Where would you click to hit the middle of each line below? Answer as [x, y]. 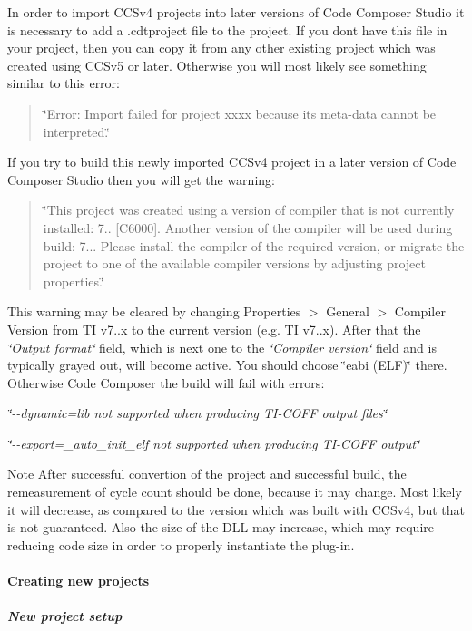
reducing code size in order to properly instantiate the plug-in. [181, 544]
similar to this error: [64, 83]
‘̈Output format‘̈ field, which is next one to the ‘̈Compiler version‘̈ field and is [222, 347]
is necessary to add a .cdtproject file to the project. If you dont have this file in [227, 29]
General [348, 311]
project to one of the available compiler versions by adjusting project [234, 263]
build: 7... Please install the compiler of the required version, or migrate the [254, 245]
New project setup [65, 616]
